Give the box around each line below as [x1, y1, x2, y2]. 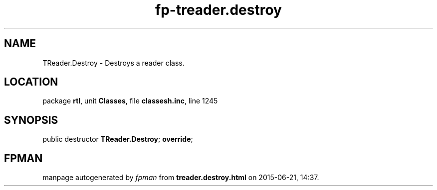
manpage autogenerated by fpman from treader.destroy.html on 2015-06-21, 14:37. [42, 173, 319, 182]
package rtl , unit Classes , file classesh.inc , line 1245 [42, 96, 218, 105]
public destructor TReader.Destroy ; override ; [42, 135, 193, 144]
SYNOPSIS [4, 113, 58, 126]
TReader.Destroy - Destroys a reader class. [42, 58, 185, 67]
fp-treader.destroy [155, 1, 282, 18]
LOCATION [4, 76, 58, 89]
